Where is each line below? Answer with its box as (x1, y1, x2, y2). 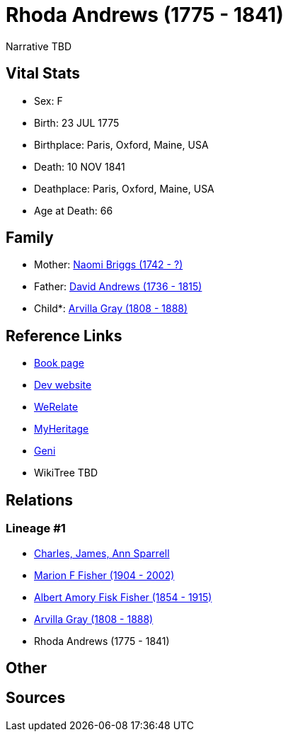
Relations (6, 491, 74, 509)
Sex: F (34, 94, 63, 107)
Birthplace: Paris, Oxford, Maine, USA (34, 138, 209, 151)
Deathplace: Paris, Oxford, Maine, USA (34, 182, 214, 195)
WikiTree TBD (34, 467, 98, 479)
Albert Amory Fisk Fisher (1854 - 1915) (34, 590, 212, 603)
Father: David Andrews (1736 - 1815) (34, 280, 202, 293)
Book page (34, 357, 84, 370)
